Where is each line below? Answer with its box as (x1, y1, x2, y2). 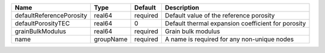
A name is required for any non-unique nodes (164, 35, 294, 43)
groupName (93, 35, 128, 43)
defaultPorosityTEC (14, 19, 70, 27)
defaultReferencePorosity (14, 11, 87, 19)
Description (164, 4, 200, 11)
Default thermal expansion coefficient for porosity (164, 19, 306, 27)
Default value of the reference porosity (164, 11, 275, 19)
